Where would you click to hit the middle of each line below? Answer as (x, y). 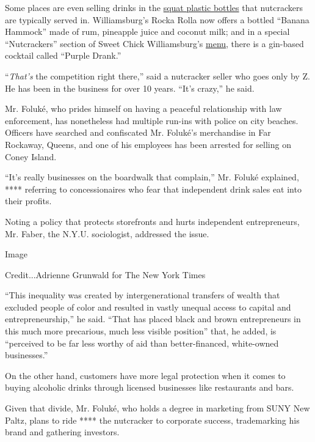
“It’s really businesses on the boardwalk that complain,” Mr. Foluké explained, (152, 177)
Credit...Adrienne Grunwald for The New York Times (105, 274)
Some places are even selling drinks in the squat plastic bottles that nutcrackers (154, 7)
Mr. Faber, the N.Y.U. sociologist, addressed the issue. (107, 233)
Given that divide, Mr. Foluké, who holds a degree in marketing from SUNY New (157, 408)
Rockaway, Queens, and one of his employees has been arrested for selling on (148, 144)
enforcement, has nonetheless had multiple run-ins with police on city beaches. (152, 120)
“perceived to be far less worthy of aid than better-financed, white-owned (142, 343)
